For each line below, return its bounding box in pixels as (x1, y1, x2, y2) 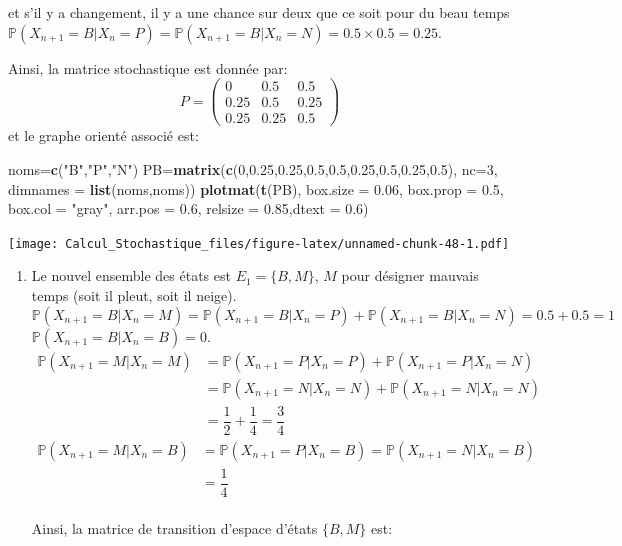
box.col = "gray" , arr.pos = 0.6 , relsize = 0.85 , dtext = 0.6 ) (8, 198, 369, 219)
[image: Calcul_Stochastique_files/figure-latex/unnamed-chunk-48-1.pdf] (8, 236, 510, 251)
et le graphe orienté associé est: (8, 125, 199, 146)
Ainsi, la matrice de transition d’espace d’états (31, 518, 318, 539)
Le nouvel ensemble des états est (31, 265, 231, 286)
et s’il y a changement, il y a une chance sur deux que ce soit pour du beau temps (8, 2, 510, 22)
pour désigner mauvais (341, 265, 479, 286)
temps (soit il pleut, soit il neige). (31, 284, 237, 305)
